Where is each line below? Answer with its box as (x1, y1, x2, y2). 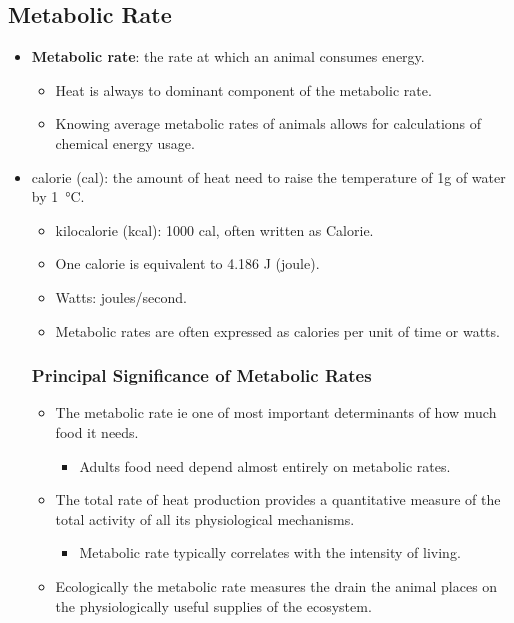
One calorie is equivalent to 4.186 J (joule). (55, 253, 320, 274)
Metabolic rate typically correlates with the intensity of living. (79, 542, 461, 563)
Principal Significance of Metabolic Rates (31, 363, 372, 388)
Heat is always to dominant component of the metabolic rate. (55, 79, 432, 100)
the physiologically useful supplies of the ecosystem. (55, 595, 372, 616)
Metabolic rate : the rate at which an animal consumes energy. (31, 46, 425, 67)
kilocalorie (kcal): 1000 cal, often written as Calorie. (55, 219, 374, 240)
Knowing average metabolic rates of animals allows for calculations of (55, 113, 482, 134)
